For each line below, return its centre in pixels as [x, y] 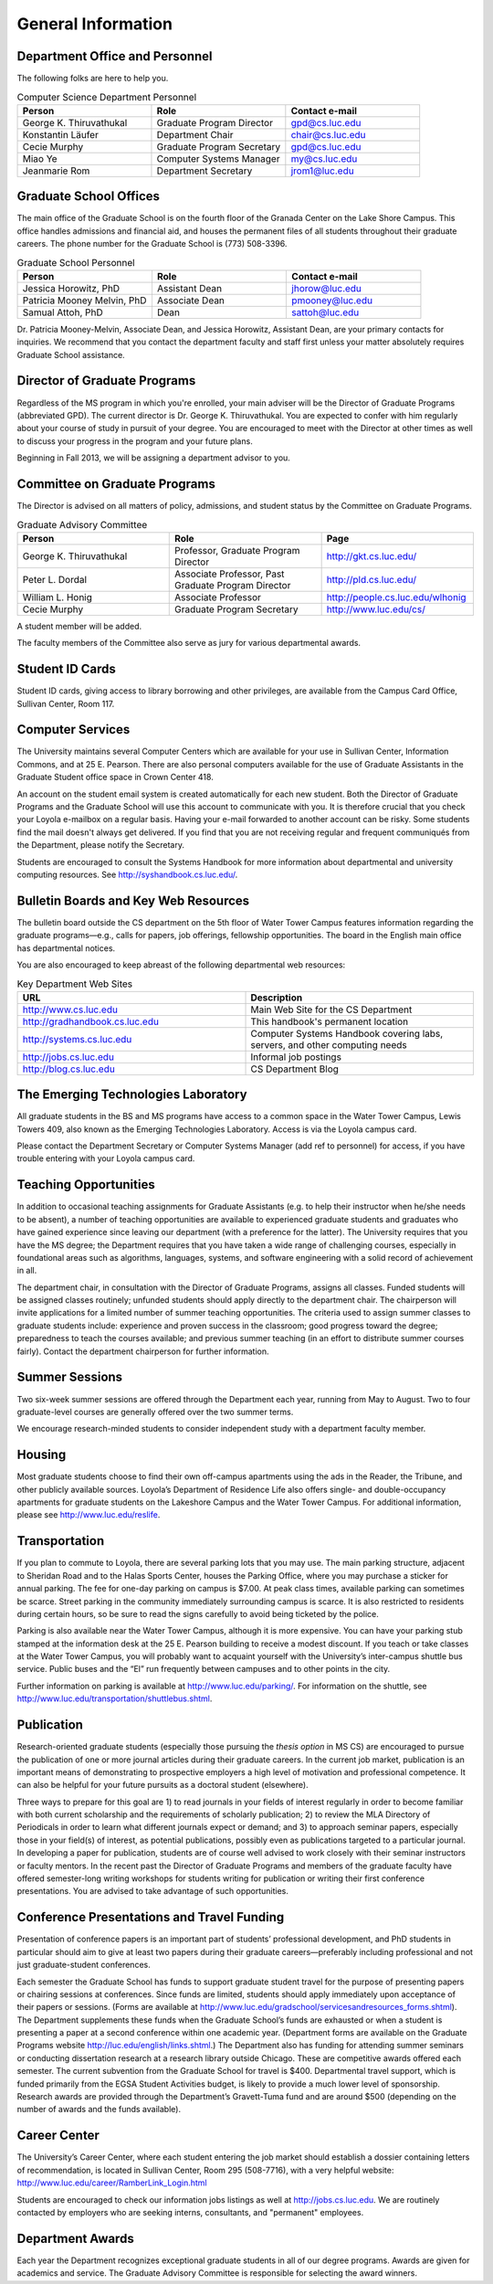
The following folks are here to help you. [93, 79]
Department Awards [75, 2238]
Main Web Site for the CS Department [331, 1010]
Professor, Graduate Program [237, 550]
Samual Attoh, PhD [63, 312]
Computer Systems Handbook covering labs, [347, 1033]
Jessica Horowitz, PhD [71, 288]
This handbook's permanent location [330, 1021]
